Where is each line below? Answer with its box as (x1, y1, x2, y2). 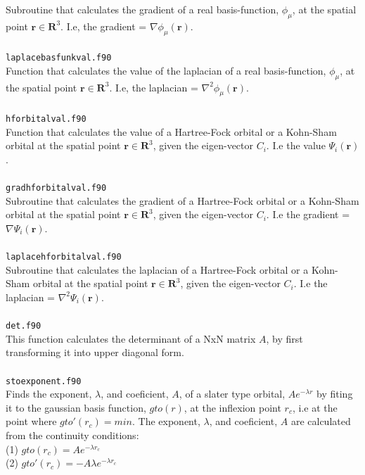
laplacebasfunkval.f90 (6, 53, 112, 63)
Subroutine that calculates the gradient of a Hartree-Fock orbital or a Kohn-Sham (6, 193, 359, 208)
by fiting (316, 386, 353, 401)
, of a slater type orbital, (179, 386, 286, 401)
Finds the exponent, (6, 386, 92, 401)
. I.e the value (266, 138, 326, 153)
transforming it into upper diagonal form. (6, 345, 184, 360)
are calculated (290, 414, 351, 429)
